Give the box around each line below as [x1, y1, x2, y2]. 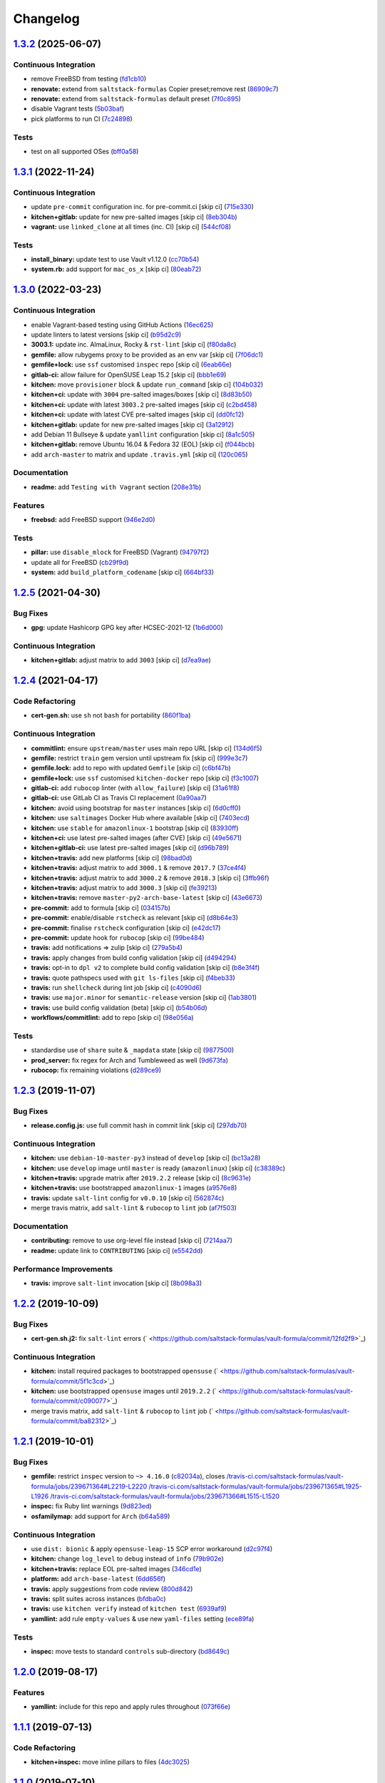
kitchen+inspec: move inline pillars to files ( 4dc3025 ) [31, 1758, 190, 1767]
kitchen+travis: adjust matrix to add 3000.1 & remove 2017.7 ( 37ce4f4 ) [31, 864, 247, 872]
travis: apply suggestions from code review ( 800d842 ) [31, 1584, 193, 1593]
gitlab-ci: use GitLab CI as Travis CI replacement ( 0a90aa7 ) [31, 794, 207, 802]
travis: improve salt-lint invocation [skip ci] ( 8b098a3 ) [31, 1279, 202, 1287]
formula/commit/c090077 [31, 1396, 107, 1405]
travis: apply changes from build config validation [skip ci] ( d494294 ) [31, 953, 237, 962]
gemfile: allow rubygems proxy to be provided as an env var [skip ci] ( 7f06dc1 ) [31, 350, 264, 359]
